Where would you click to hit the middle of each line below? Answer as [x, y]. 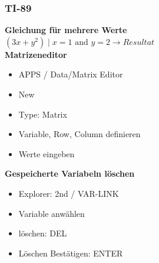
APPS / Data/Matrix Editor [71, 74]
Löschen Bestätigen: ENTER [71, 253]
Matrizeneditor [36, 54]
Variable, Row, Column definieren [79, 134]
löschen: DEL [43, 233]
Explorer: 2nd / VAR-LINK [69, 193]
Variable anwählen [52, 213]
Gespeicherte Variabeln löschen [70, 173]
